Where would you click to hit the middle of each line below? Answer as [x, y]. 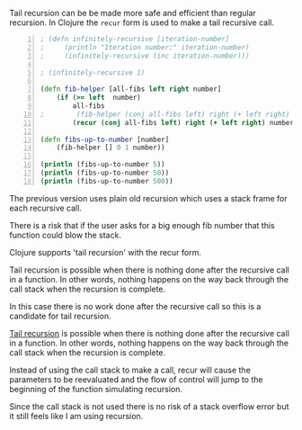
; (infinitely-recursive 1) [93, 72]
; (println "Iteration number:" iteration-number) [145, 47]
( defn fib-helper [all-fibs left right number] [131, 89]
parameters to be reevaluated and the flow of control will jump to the [136, 379]
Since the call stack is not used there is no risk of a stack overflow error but [149, 406]
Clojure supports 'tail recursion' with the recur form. [106, 252]
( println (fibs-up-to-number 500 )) [107, 181]
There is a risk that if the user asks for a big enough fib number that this [142, 225]
